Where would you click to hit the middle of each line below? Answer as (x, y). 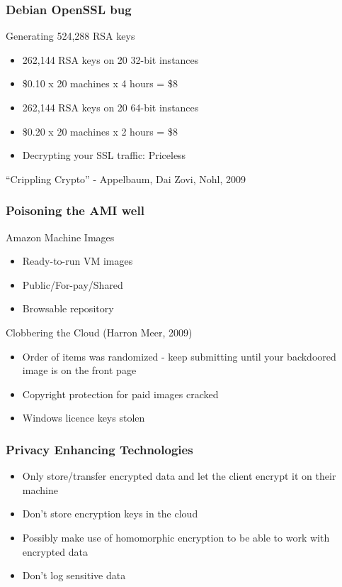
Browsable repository (68, 308)
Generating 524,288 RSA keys (70, 36)
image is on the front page (79, 370)
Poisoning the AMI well (75, 210)
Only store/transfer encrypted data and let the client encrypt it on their (179, 476)
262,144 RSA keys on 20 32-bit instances (110, 59)
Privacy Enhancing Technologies (99, 449)
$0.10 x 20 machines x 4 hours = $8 (100, 83)
